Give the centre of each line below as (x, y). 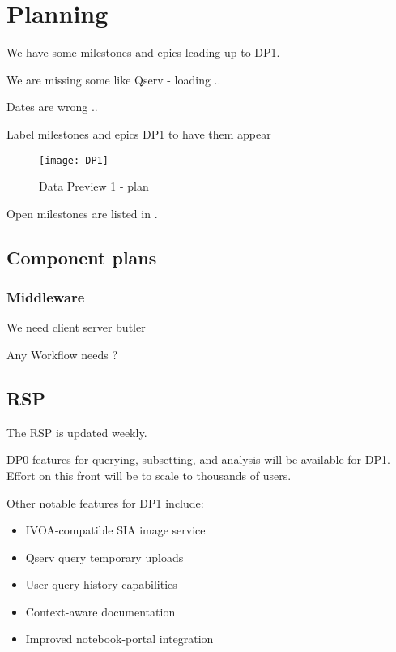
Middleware (46, 297)
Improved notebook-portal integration (119, 639)
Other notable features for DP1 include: (105, 502)
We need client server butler (76, 327)
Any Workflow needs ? (62, 354)
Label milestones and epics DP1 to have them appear (139, 133)
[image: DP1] (74, 160)
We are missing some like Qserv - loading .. (114, 79)
